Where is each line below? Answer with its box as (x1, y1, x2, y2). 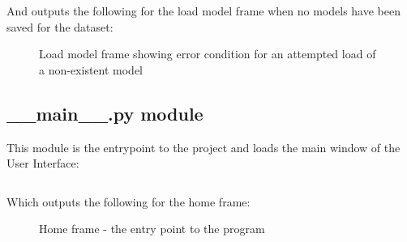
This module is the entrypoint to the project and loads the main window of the (6, 138, 401, 155)
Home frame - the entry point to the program (39, 220, 265, 237)
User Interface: (6, 155, 79, 172)
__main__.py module (6, 100, 203, 125)
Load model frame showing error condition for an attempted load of (39, 45, 376, 62)
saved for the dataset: (6, 18, 114, 35)
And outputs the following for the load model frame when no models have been (6, 2, 401, 19)
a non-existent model (39, 61, 144, 78)
